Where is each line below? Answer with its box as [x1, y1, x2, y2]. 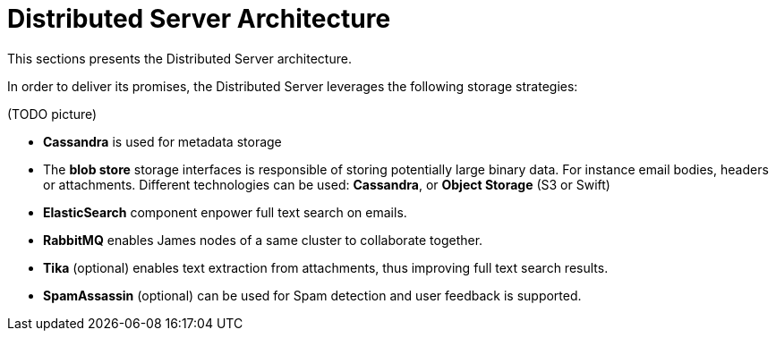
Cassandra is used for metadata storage [43, 133, 282, 149]
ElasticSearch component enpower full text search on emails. [43, 204, 407, 220]
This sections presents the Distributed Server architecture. [7, 50, 352, 66]
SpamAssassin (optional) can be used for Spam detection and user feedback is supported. [43, 287, 582, 303]
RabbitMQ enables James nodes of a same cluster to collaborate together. [43, 232, 483, 248]
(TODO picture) [7, 106, 98, 122]
